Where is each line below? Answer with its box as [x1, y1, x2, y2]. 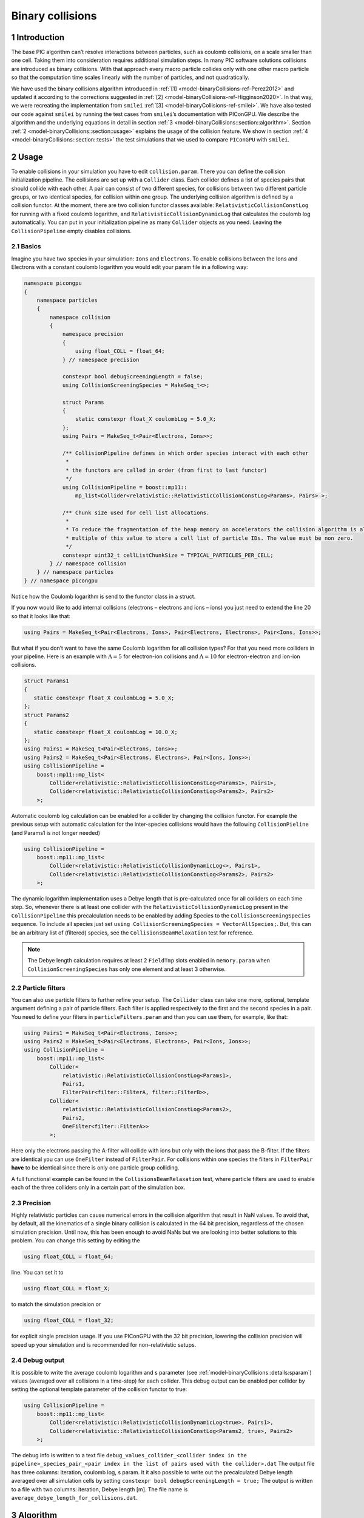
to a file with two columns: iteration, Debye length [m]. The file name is [11, 1485, 188, 1493]
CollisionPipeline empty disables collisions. [11, 227, 132, 234]
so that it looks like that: [11, 612, 71, 619]
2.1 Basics [11, 242, 41, 251]
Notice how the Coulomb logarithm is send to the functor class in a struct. [11, 593, 196, 600]
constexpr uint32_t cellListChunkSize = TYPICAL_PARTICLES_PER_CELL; [62, 551, 274, 559]
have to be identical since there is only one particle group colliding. [11, 1164, 180, 1171]
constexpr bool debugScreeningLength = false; [62, 373, 203, 380]
